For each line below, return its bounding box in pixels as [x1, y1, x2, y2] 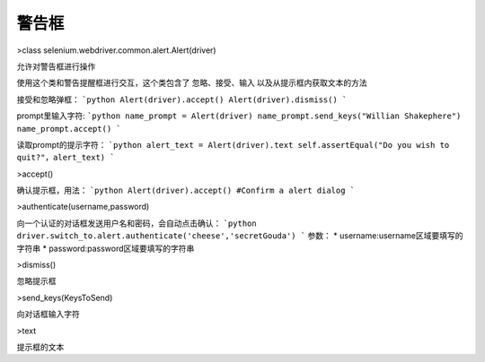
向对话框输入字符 [16, 309, 80, 320]
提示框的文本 [16, 341, 65, 352]
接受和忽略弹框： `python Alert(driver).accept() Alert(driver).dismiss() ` [16, 94, 348, 105]
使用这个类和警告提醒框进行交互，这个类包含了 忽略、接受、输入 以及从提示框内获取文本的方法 [16, 77, 367, 89]
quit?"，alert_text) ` [16, 152, 116, 163]
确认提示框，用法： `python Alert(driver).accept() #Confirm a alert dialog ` [16, 185, 355, 196]
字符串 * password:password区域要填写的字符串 [16, 243, 195, 254]
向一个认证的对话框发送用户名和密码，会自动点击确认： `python [16, 218, 257, 228]
